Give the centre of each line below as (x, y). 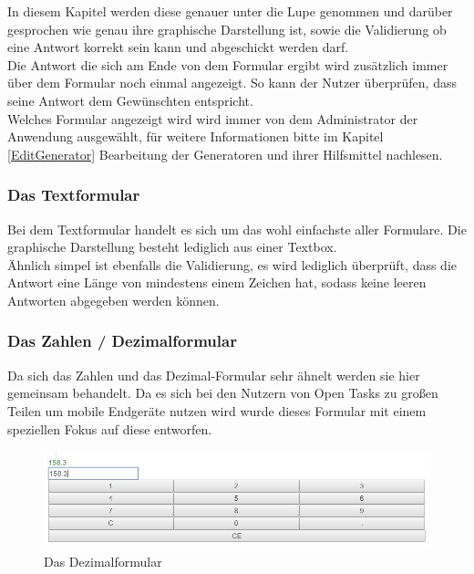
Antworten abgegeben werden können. (113, 300)
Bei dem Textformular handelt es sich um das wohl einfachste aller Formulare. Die (237, 229)
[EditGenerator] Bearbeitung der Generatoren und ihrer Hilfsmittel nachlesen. (225, 154)
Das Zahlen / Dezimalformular (122, 341)
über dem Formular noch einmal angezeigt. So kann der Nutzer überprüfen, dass (232, 83)
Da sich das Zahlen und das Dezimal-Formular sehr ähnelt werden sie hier (214, 375)
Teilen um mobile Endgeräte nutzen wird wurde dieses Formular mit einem (217, 410)
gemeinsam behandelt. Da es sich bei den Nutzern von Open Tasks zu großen (223, 393)
